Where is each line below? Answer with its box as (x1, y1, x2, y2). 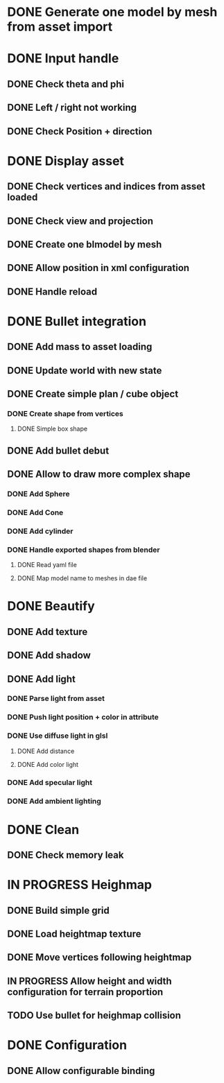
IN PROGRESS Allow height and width (7, 975, 172, 987)
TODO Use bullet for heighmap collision (7, 1010, 182, 1021)
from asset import (7, 19, 113, 35)
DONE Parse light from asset (7, 694, 105, 704)
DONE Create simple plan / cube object (7, 388, 179, 400)
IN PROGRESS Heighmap (7, 877, 153, 893)
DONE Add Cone (7, 508, 64, 517)
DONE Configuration (7, 1037, 127, 1053)
